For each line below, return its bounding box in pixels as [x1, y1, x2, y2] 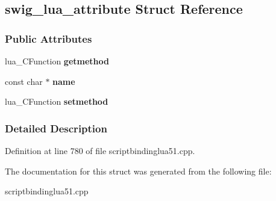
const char [5, 75, 43, 87]
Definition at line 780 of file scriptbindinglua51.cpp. [5, 144, 195, 156]
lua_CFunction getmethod [5, 55, 109, 67]
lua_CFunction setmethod [5, 95, 108, 108]
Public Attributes [5, 31, 92, 46]
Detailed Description [5, 120, 107, 135]
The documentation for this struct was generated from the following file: [5, 164, 272, 177]
